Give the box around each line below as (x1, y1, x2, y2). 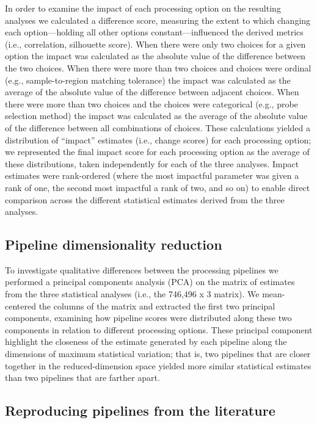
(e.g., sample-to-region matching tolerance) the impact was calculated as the (5, 73, 291, 86)
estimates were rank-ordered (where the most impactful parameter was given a (5, 169, 299, 182)
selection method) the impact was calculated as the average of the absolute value (5, 109, 308, 122)
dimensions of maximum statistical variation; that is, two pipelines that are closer (5, 347, 311, 360)
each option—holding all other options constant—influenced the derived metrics (5, 26, 304, 38)
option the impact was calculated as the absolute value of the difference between (5, 49, 306, 62)
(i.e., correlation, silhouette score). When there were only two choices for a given (5, 37, 306, 50)
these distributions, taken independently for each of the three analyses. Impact (5, 157, 299, 170)
